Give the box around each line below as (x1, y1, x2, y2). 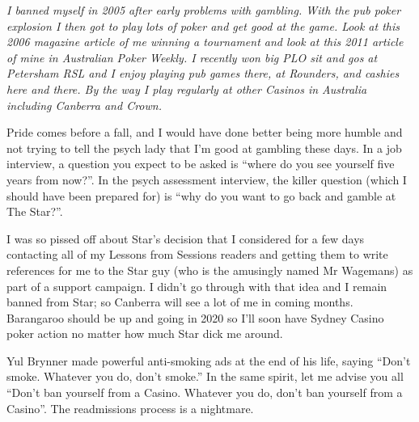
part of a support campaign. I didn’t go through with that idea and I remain (6, 277, 387, 294)
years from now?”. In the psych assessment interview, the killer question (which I (6, 171, 407, 188)
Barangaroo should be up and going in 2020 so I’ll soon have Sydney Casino (6, 309, 384, 326)
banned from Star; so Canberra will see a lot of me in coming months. (6, 293, 353, 310)
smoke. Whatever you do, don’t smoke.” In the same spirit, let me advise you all (6, 368, 404, 385)
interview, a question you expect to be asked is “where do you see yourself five (6, 155, 395, 172)
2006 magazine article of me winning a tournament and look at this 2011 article (6, 33, 404, 50)
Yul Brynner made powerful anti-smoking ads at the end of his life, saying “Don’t (6, 352, 411, 369)
